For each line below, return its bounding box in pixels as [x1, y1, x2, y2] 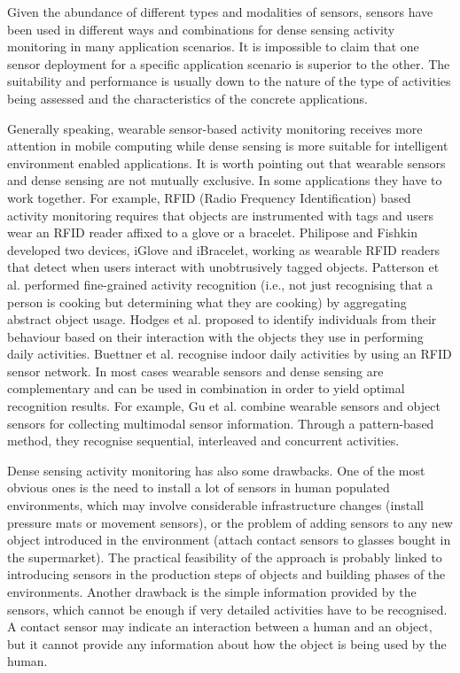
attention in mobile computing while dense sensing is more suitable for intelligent [7, 136, 448, 155]
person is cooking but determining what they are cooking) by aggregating [7, 292, 407, 311]
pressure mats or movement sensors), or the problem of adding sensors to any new [7, 513, 453, 531]
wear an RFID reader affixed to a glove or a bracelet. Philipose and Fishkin [7, 223, 417, 242]
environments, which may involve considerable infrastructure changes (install [7, 496, 424, 514]
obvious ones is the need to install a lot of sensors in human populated [7, 478, 390, 497]
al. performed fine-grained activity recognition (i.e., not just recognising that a [7, 275, 433, 293]
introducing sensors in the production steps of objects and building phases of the [7, 565, 446, 584]
